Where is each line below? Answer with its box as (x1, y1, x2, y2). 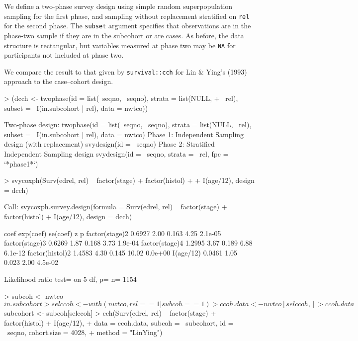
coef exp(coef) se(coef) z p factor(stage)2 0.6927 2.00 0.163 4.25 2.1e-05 (4, 228, 221, 238)
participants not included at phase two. (4, 50, 124, 60)
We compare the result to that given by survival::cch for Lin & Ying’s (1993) (4, 66, 247, 77)
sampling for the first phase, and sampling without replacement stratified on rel (4, 10, 250, 21)
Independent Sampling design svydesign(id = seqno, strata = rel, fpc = (4, 148, 229, 159)
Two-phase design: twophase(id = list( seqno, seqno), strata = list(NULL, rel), (4, 119, 252, 130)
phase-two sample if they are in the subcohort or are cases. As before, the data (4, 30, 244, 40)
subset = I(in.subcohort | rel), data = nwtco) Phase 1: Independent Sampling (4, 129, 244, 139)
